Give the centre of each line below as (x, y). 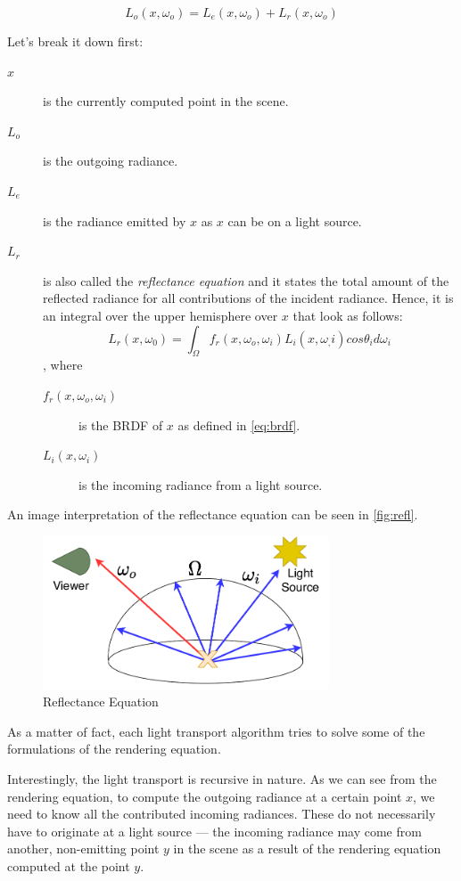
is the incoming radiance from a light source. (201, 484)
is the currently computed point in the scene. (166, 101)
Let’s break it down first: (75, 41)
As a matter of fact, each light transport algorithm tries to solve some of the (216, 731)
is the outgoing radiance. (111, 161)
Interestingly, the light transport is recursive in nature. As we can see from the (222, 779)
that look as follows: (348, 315)
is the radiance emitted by (115, 220)
